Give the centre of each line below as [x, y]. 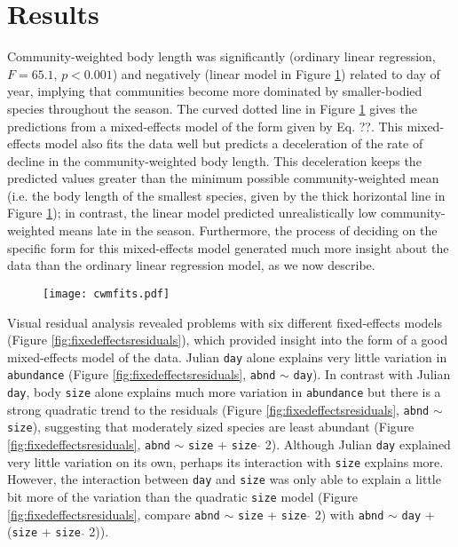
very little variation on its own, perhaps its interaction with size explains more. [225, 461]
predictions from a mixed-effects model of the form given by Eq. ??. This [205, 126]
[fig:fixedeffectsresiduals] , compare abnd [114, 514]
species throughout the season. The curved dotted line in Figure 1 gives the [212, 108]
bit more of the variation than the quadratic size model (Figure [182, 496]
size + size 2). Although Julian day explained [319, 444]
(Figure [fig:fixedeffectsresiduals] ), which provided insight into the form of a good [228, 340]
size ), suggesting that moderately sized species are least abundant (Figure [211, 427]
